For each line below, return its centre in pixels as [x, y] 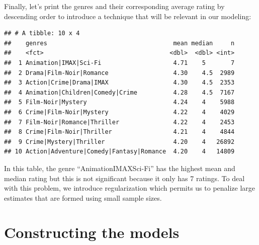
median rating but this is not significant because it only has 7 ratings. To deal [124, 178]
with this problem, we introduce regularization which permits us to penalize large [130, 188]
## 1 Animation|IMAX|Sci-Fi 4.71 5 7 [119, 63]
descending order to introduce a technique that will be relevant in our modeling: [128, 16]
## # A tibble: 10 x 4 [42, 33]
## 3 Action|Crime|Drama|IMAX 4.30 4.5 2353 [119, 83]
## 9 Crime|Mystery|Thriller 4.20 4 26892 [119, 142]
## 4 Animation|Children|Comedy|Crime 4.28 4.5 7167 [119, 92]
